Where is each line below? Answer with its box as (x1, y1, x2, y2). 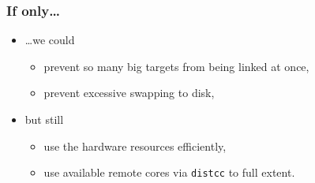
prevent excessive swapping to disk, (43, 84, 215, 101)
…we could (24, 32, 75, 48)
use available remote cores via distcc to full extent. (43, 164, 295, 181)
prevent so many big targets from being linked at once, (43, 58, 309, 74)
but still (24, 111, 64, 127)
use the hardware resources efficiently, (43, 137, 227, 154)
